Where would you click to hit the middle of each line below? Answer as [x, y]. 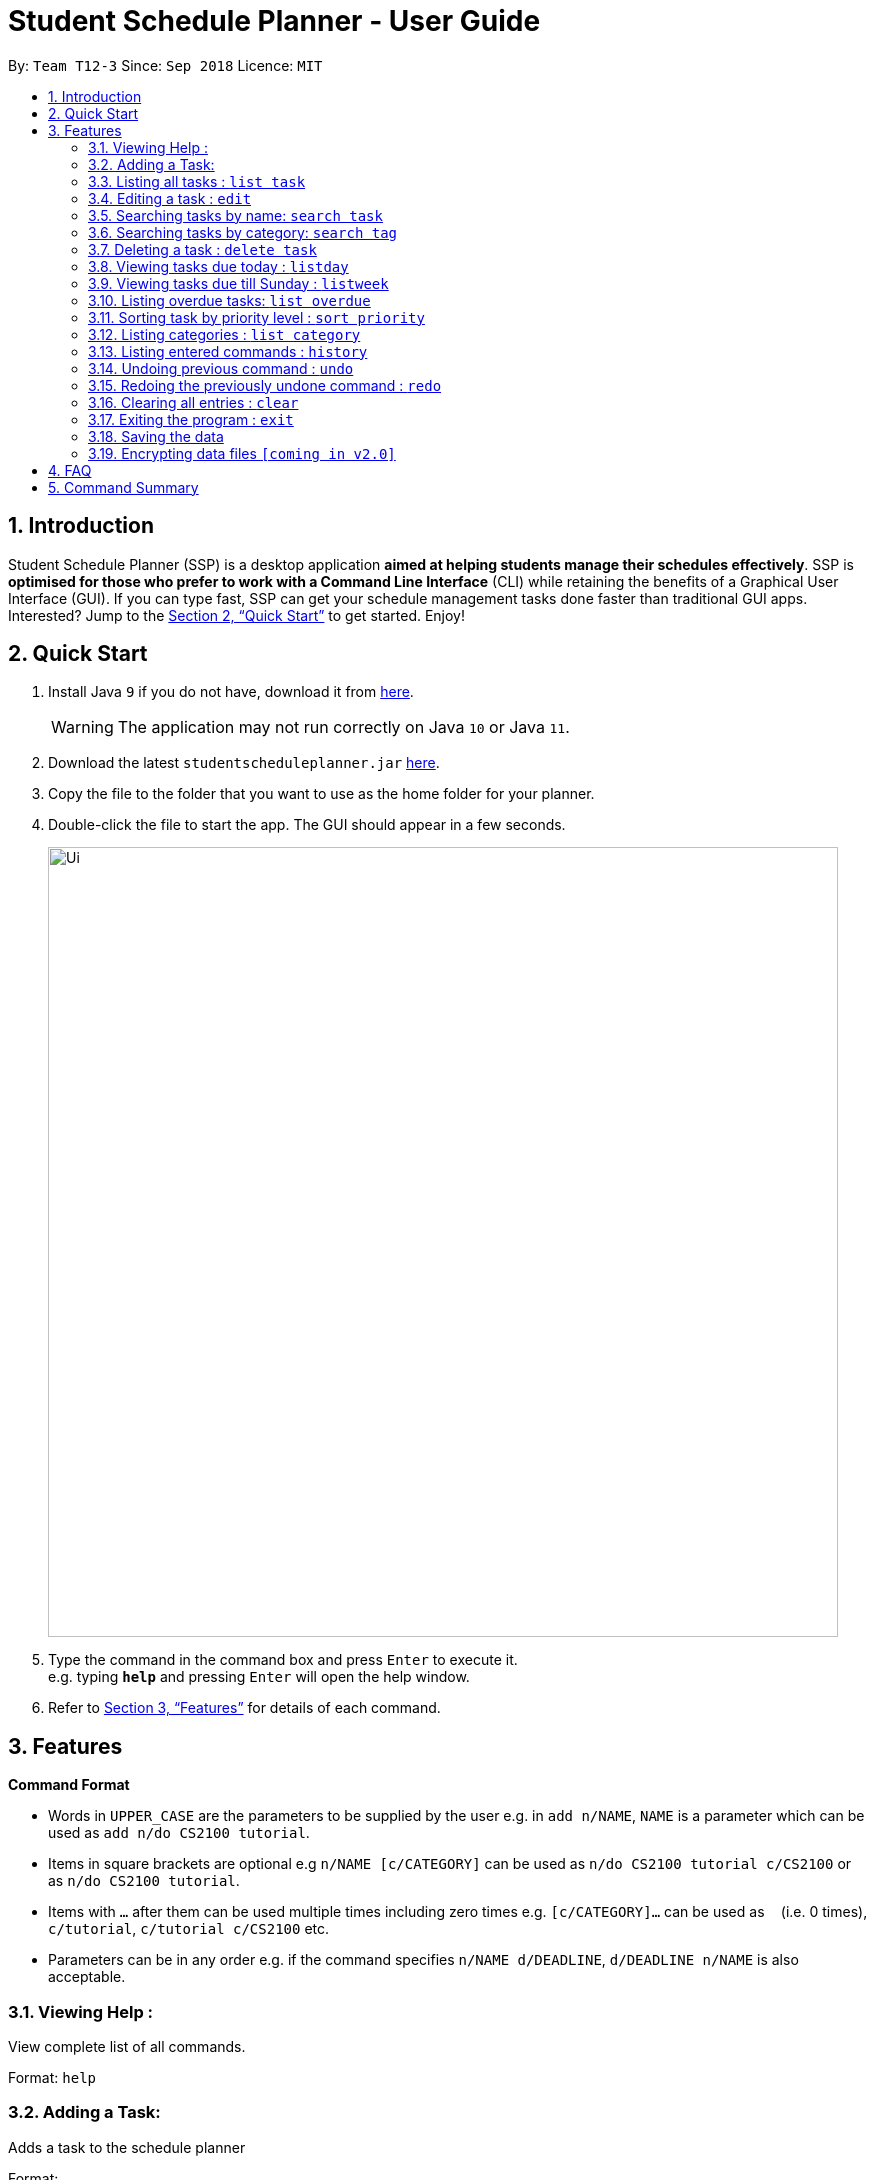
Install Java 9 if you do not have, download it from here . [231, 692]
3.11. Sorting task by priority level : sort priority [256, 317]
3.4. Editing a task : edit [170, 198]
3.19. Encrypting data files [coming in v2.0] [242, 453]
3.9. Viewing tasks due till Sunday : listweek [238, 283]
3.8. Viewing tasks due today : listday [218, 266]
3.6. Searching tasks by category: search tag [243, 232]
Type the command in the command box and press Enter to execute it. [283, 1660]
